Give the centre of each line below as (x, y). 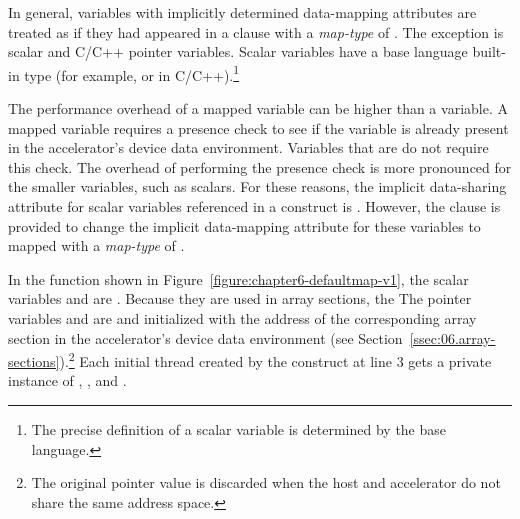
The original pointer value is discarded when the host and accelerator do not (266, 482)
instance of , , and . (67, 380)
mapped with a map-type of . (96, 245)
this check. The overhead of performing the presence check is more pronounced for (260, 166)
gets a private (450, 360)
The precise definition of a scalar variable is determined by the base (239, 429)
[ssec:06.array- (452, 337)
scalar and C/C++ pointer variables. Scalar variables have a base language (238, 51)
